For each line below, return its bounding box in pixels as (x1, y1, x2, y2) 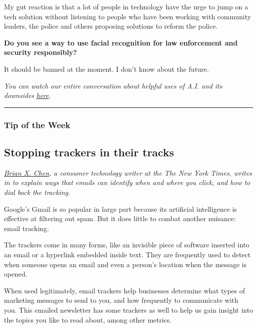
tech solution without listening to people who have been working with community (4, 11, 251, 21)
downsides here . (4, 90, 51, 100)
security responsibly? (4, 47, 77, 57)
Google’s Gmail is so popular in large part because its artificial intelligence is (4, 203, 237, 214)
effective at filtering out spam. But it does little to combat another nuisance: (4, 213, 236, 224)
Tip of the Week (4, 118, 71, 131)
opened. (4, 269, 28, 279)
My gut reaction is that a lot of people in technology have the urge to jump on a (4, 1, 249, 11)
